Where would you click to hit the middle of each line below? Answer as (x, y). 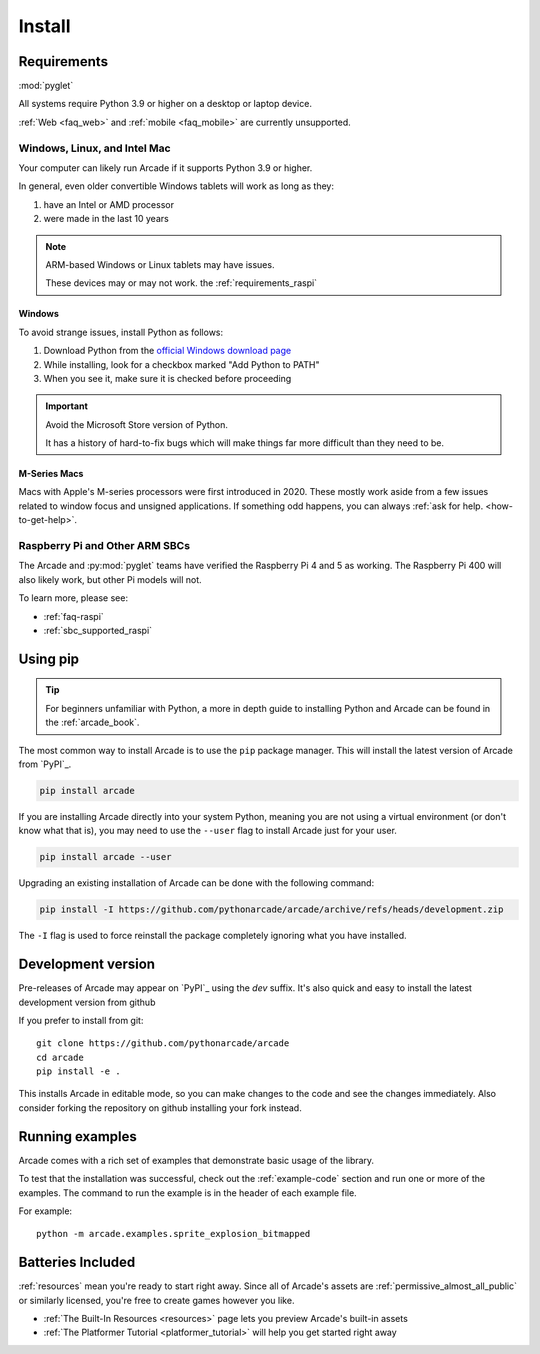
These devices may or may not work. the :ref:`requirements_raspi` (181, 283)
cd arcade (60, 1057)
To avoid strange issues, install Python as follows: (121, 332)
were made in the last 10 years (106, 219)
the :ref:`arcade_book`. (92, 722)
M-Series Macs (51, 474)
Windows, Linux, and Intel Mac (94, 148)
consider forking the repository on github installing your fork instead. (160, 1107)
